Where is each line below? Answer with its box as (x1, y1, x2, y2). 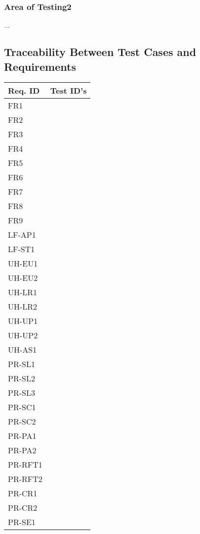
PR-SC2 (8, 416, 36, 427)
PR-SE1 (8, 516, 36, 528)
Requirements (4, 58, 76, 74)
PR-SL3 (8, 387, 35, 399)
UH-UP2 (8, 329, 38, 341)
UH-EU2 (8, 272, 38, 284)
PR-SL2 (8, 373, 35, 384)
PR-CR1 (8, 487, 38, 499)
